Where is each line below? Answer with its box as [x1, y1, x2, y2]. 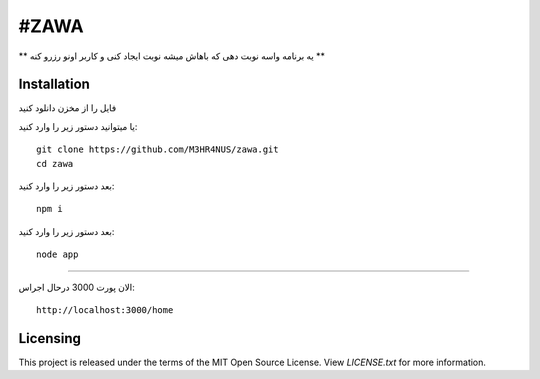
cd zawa [36, 158, 74, 169]
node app [36, 249, 79, 260]
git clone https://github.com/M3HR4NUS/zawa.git [36, 144, 279, 155]
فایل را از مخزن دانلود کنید [18, 102, 117, 114]
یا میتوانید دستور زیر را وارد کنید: [18, 120, 138, 132]
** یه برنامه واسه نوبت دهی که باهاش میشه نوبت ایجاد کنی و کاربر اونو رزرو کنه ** [18, 50, 325, 62]
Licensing [18, 330, 82, 347]
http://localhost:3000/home [36, 304, 174, 315]
